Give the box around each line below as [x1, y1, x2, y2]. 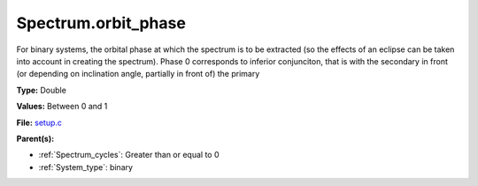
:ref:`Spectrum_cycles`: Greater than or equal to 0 [38, 150, 220, 160]
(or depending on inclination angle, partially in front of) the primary [16, 69, 260, 79]
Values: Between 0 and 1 [16, 101, 108, 112]
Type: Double [16, 85, 66, 95]
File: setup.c [16, 117, 62, 128]
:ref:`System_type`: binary [38, 161, 133, 172]
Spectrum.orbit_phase [16, 13, 186, 33]
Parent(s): [16, 133, 55, 144]
